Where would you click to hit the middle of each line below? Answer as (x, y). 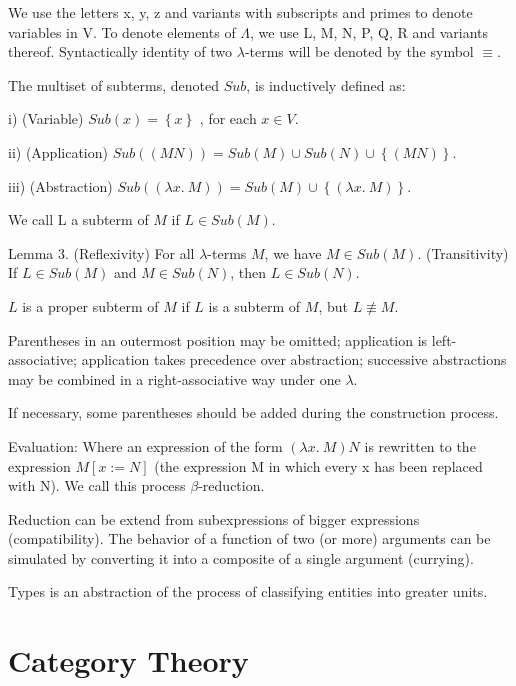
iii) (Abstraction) (60, 185)
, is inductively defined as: (326, 84)
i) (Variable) (46, 118)
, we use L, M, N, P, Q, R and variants (369, 31)
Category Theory (128, 660)
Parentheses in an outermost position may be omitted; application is (218, 339)
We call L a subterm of (78, 219)
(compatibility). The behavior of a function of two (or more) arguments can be (249, 538)
